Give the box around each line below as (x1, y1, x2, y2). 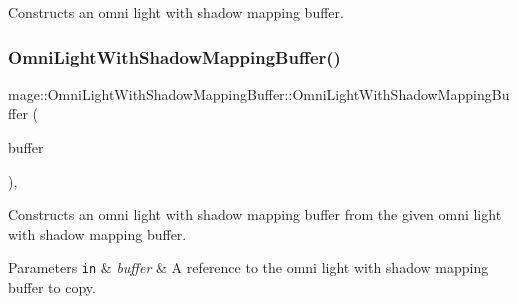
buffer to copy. (8, 277, 96, 298)
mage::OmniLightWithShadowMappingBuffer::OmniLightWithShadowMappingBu (8, 83, 510, 104)
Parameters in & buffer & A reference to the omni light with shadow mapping (8, 257, 489, 278)
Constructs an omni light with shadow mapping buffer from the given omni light (8, 204, 502, 225)
